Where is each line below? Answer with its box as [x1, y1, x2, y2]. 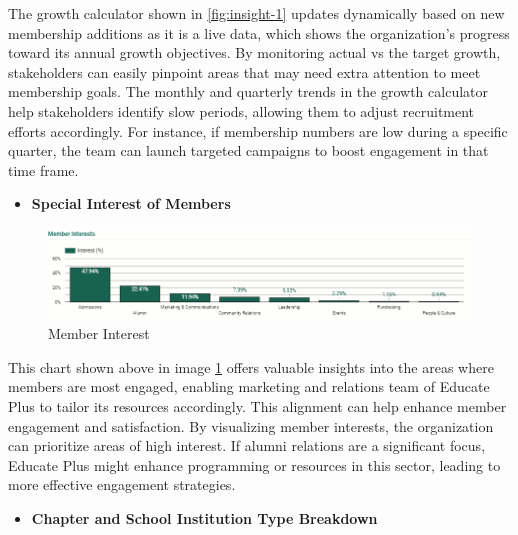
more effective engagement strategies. [8, 474, 236, 495]
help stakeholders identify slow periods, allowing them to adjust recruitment [8, 100, 475, 121]
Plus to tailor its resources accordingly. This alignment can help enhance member [8, 395, 507, 416]
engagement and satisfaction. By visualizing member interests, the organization [8, 415, 494, 436]
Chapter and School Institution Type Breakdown [31, 507, 378, 528]
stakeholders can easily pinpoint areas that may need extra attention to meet [8, 61, 481, 82]
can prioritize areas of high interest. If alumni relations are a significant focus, [8, 435, 486, 456]
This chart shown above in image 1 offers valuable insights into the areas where [8, 356, 494, 377]
